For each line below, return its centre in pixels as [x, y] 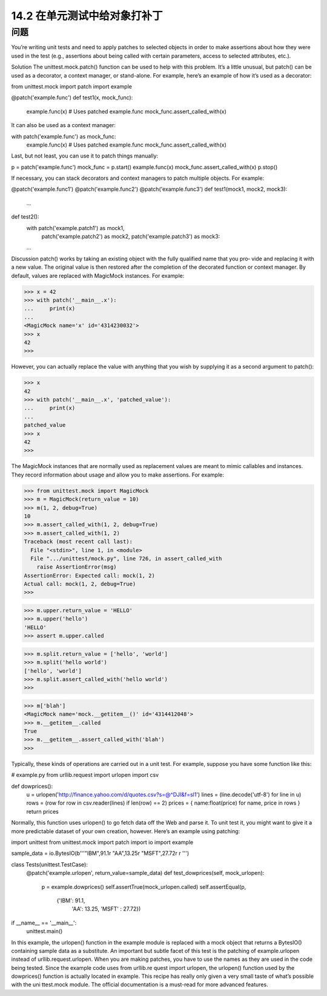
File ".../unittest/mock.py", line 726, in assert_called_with [126, 558]
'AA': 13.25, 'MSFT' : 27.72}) [106, 909]
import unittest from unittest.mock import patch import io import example [102, 842]
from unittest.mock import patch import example [72, 86]
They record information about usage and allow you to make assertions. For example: [117, 475]
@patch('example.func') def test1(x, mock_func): [72, 97]
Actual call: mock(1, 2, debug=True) [80, 584]
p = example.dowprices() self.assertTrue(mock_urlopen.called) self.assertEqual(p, [144, 886]
